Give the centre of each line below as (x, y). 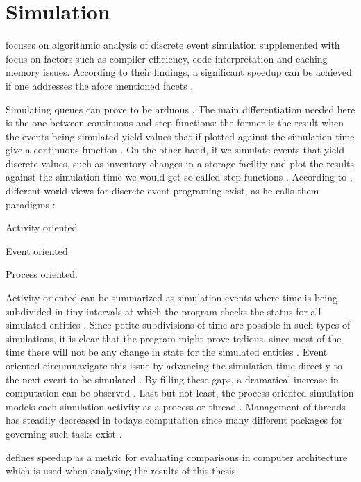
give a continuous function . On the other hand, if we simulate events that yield (175, 150)
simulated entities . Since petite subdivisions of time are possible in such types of (178, 325)
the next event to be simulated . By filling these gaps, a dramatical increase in (172, 379)
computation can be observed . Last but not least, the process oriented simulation (180, 393)
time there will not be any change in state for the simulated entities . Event (167, 352)
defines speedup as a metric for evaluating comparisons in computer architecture (177, 457)
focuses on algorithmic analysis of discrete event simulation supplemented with (173, 45)
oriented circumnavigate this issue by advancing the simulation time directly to (174, 365)
